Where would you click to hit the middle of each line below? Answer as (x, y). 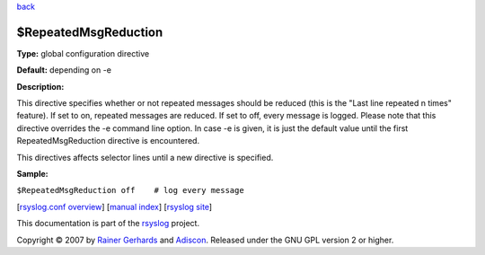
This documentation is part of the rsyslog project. (108, 224)
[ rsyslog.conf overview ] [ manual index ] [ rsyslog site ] (115, 207)
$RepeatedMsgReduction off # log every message (130, 190)
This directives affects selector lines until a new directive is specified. (145, 157)
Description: (40, 86)
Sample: (32, 174)
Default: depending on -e (64, 70)
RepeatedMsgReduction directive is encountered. (108, 141)
